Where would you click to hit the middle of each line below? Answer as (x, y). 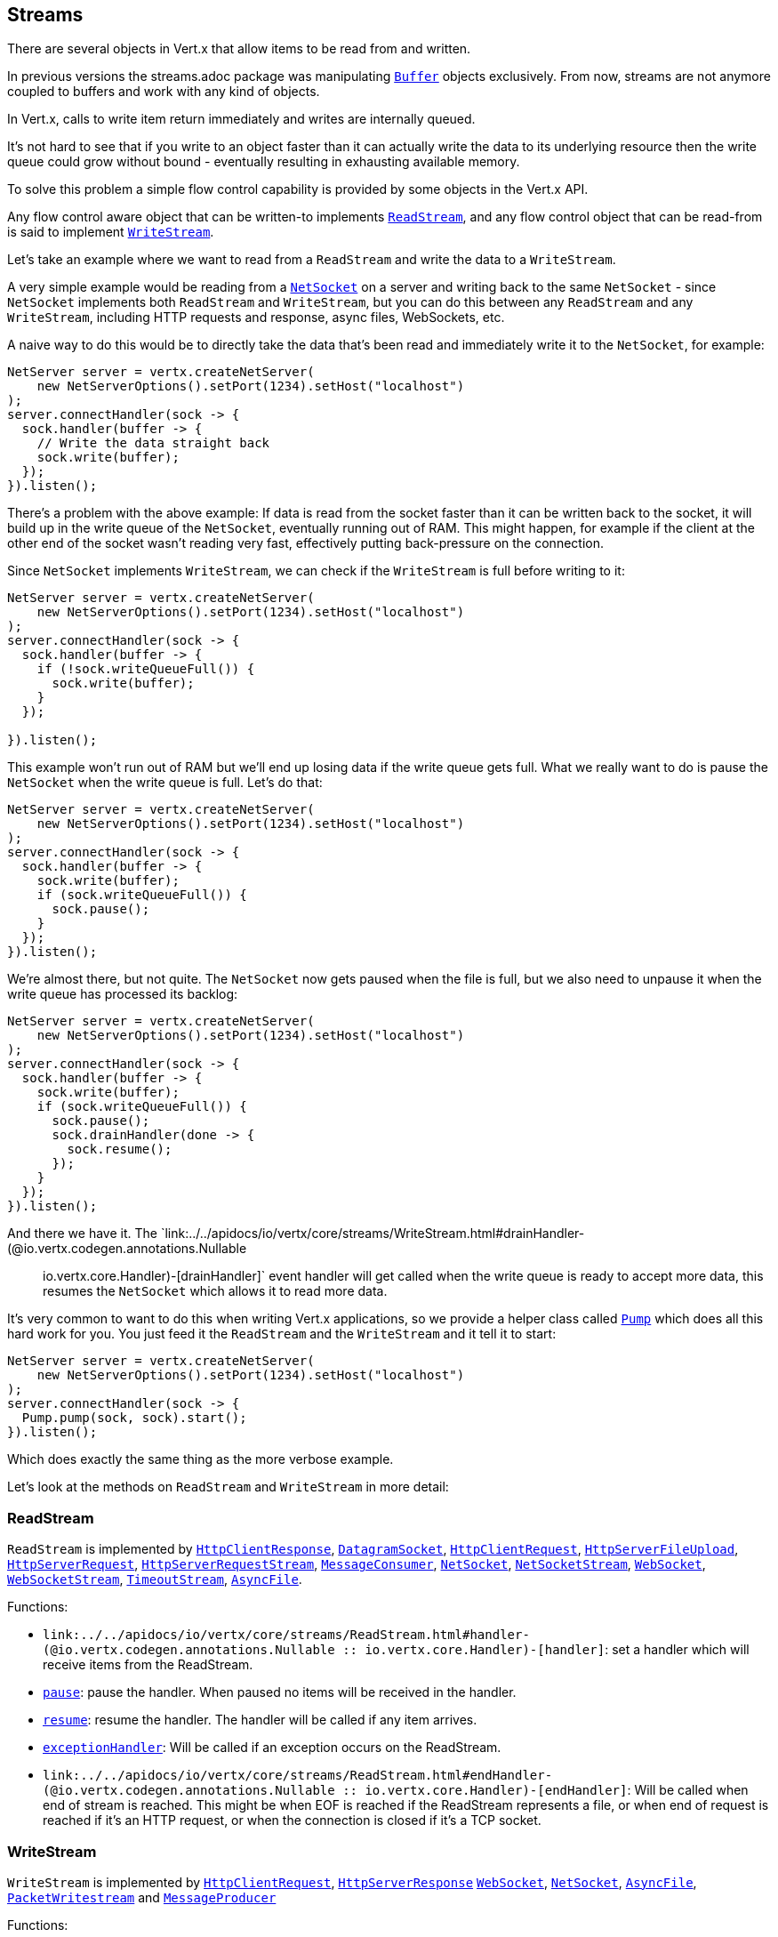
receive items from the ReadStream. (148, 1665)
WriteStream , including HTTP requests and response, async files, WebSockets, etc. (256, 317)
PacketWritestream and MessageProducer (142, 1897)
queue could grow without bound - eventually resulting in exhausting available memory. (264, 162)
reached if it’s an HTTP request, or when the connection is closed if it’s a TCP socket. (292, 1820)
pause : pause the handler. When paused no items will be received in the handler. (280, 1692)
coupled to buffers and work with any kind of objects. (164, 92)
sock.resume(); (120, 1149)
